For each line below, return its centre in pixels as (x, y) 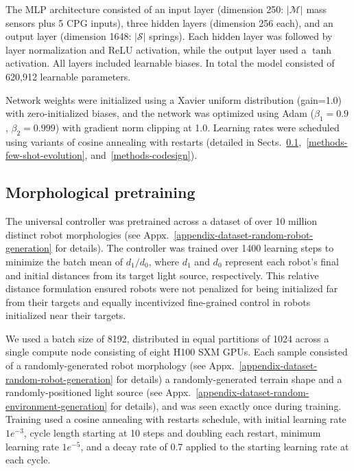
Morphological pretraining (101, 192)
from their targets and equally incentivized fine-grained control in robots (158, 302)
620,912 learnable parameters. (68, 76)
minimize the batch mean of (64, 261)
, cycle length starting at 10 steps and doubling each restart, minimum (172, 433)
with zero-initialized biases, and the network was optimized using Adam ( (160, 113)
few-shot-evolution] (45, 155)
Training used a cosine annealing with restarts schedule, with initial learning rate (176, 419)
